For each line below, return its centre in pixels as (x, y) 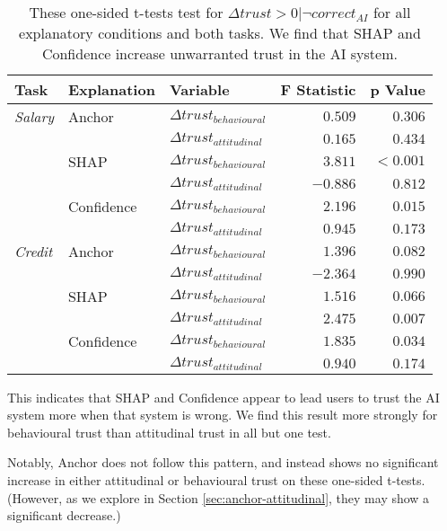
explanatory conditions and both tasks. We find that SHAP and (220, 33)
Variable (199, 89)
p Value (398, 89)
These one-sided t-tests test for (126, 12)
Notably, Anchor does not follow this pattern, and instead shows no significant (223, 462)
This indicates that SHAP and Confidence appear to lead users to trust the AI (223, 397)
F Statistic (318, 89)
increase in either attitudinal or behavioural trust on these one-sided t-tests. (216, 480)
